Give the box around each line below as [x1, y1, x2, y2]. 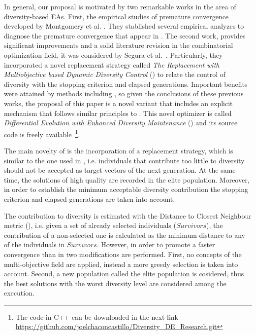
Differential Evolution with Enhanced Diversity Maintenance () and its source [4, 117, 238, 128]
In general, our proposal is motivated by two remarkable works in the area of [4, 1, 236, 11]
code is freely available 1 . [4, 127, 80, 139]
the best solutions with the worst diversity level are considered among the [4, 278, 226, 288]
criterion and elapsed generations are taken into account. [4, 193, 175, 204]
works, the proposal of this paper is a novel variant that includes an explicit [4, 98, 233, 108]
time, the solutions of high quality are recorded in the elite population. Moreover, [4, 174, 250, 185]
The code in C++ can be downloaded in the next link [15, 311, 178, 322]
